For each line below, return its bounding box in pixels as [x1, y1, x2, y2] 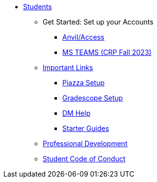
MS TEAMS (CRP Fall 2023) [62, 48, 152, 56]
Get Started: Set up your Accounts [43, 18, 154, 26]
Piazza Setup [62, 78, 105, 87]
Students [23, 2, 52, 11]
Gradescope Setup [62, 94, 123, 102]
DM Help [62, 109, 91, 117]
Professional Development [43, 139, 128, 148]
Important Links [43, 63, 93, 72]
